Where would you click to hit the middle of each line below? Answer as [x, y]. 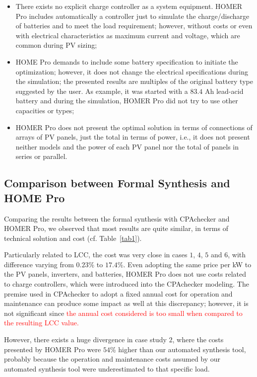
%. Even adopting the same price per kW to [184, 264]
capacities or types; [45, 110]
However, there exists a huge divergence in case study [85, 339]
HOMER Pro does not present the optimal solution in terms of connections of [134, 127]
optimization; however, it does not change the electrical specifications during [132, 71]
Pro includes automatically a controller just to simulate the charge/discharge [132, 16]
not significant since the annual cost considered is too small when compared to [123, 313]
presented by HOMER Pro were [53, 349]
